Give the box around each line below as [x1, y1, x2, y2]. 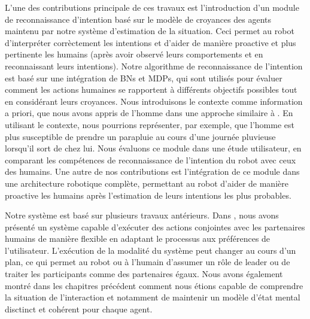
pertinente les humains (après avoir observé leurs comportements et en [5, 48, 263, 60]
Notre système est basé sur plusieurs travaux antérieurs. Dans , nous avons [5, 209, 279, 221]
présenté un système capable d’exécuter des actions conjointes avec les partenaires [5, 220, 305, 233]
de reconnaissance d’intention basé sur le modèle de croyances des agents [5, 13, 272, 25]
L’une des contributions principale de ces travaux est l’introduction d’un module [5, 1, 299, 13]
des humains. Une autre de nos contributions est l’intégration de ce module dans [5, 165, 300, 178]
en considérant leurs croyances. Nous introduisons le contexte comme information [5, 95, 303, 107]
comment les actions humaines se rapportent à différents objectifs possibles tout [5, 83, 297, 96]
